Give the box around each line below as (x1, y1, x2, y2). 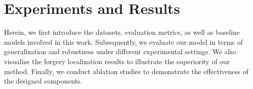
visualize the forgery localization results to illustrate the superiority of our (4, 56, 230, 66)
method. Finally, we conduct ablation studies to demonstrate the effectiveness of (4, 66, 249, 76)
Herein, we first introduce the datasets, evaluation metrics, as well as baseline (4, 27, 240, 37)
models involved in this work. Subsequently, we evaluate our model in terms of (4, 36, 243, 47)
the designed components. (4, 76, 83, 86)
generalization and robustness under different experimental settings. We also (4, 46, 236, 57)
